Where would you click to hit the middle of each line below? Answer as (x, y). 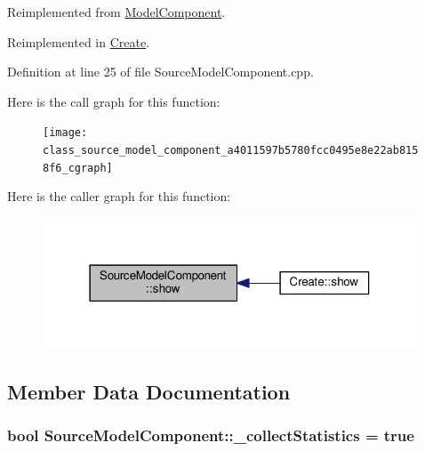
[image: (65, 133)
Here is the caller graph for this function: (119, 196)
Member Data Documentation (149, 391)
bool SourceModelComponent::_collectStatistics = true (211, 435)
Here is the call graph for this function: (114, 101)
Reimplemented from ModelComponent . (116, 12)
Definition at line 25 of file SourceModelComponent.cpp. (160, 72)
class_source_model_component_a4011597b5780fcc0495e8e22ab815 (231, 151)
